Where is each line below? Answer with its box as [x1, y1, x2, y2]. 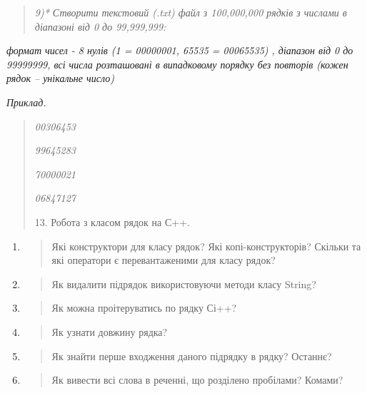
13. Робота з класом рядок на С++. [34, 214, 190, 229]
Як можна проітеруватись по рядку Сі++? [51, 300, 237, 315]
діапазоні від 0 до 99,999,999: [34, 19, 166, 34]
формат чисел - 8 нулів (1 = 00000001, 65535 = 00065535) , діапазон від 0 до [6, 43, 353, 58]
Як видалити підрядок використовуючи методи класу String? [51, 276, 316, 291]
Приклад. [6, 94, 46, 109]
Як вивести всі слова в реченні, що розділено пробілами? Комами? [51, 372, 343, 387]
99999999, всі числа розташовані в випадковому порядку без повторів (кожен [6, 56, 348, 71]
